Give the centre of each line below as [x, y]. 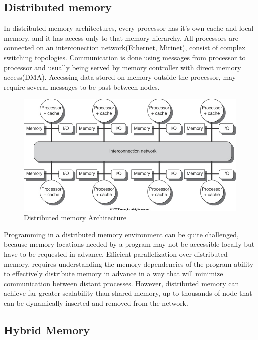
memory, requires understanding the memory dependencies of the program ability [129, 263]
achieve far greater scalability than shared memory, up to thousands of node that [128, 293]
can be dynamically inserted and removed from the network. [96, 302]
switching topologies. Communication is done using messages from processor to [125, 57]
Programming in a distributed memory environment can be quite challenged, [121, 234]
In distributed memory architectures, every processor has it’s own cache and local [129, 28]
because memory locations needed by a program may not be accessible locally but [129, 244]
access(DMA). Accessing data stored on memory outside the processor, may [120, 77]
